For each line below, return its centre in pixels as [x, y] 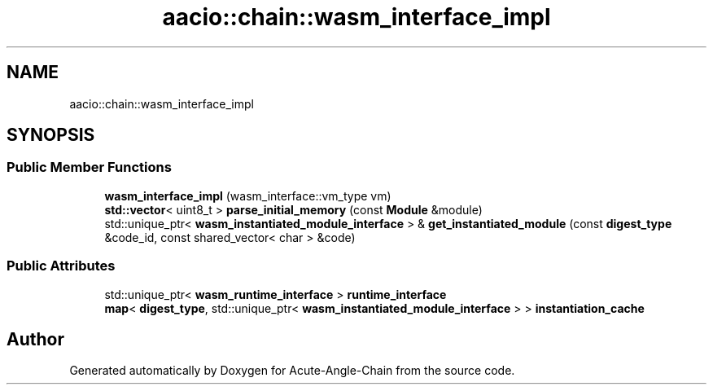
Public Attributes [61, 266]
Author [35, 339]
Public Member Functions [89, 167]
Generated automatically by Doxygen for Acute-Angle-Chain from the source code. [292, 371]
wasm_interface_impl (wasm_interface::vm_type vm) [248, 195]
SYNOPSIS [51, 135]
